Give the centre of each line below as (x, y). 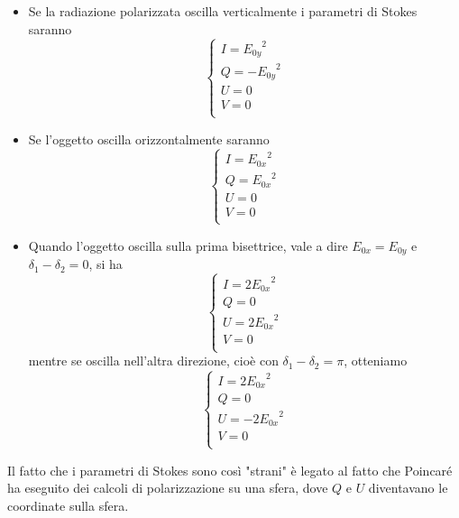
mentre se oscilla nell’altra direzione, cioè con (153, 361)
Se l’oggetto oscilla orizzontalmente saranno (149, 139)
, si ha (106, 264)
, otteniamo (376, 361)
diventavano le (408, 488)
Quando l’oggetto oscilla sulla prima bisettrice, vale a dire (188, 245)
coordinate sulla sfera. (68, 505)
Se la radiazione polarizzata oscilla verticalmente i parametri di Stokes (223, 11)
